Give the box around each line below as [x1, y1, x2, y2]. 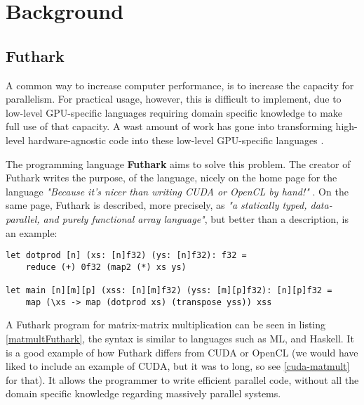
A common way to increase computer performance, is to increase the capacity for [6, 77, 354, 92]
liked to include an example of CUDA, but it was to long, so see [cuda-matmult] [6, 359, 350, 373]
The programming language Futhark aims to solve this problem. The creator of [6, 156, 351, 171]
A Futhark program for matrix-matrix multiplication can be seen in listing [6, 317, 326, 332]
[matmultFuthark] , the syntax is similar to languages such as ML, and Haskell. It [6, 330, 354, 345]
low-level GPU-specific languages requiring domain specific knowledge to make [6, 105, 343, 120]
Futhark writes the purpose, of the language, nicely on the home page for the [6, 170, 337, 185]
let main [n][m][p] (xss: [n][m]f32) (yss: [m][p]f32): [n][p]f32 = [6, 285, 332, 296]
